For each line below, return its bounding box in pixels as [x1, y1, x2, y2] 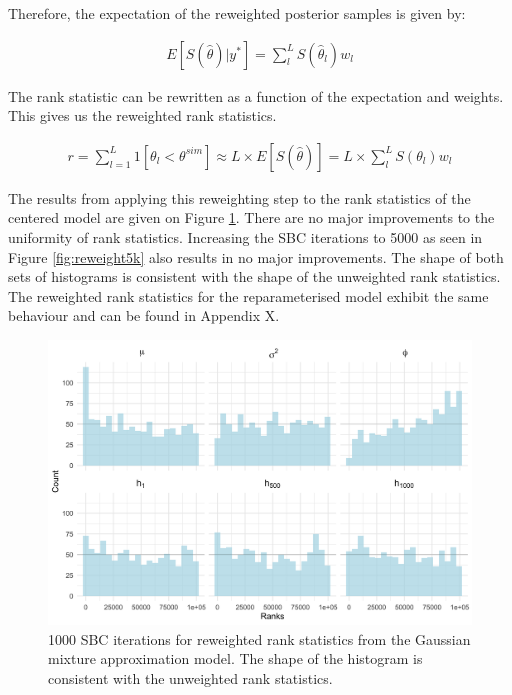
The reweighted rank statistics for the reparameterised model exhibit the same [8, 285, 489, 306]
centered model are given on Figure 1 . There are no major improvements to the [8, 207, 495, 228]
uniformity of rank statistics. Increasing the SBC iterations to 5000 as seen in [8, 227, 483, 248]
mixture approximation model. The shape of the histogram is [48, 648, 423, 669]
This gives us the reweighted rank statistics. [8, 105, 277, 126]
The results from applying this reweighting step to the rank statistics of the [8, 187, 471, 208]
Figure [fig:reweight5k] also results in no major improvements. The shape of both [8, 246, 504, 267]
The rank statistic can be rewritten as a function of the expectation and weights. [8, 85, 504, 106]
